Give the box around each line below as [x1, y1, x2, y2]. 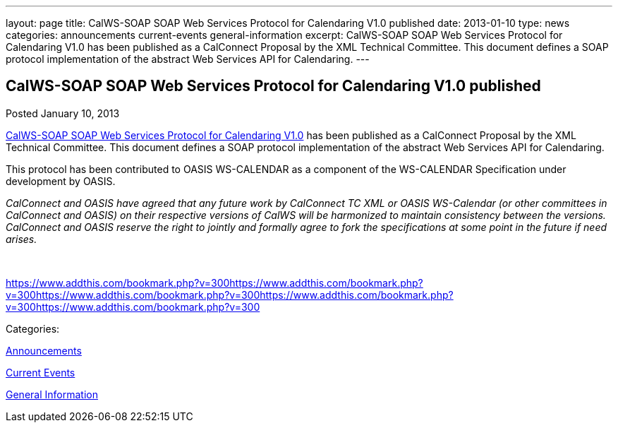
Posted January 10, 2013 [6, 107, 120, 119]
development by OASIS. [6, 174, 116, 187]
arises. [6, 232, 37, 245]
